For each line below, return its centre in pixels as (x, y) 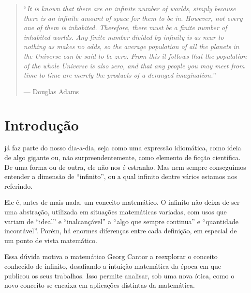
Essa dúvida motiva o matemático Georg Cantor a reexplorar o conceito (111, 256)
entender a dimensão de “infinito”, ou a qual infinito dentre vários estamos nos (121, 176)
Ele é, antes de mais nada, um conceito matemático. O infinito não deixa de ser (122, 202)
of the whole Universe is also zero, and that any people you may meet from (134, 65)
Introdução (42, 124)
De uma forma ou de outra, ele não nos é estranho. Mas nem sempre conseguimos (125, 167)
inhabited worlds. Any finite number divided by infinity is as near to (124, 37)
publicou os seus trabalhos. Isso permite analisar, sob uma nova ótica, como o (119, 275)
